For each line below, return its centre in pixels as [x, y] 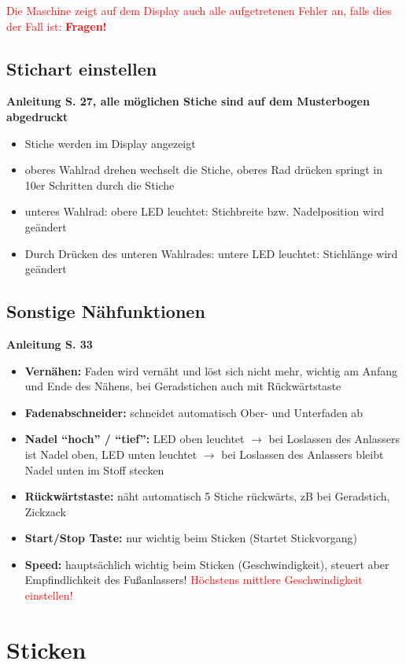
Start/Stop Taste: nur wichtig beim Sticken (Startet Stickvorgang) [191, 538]
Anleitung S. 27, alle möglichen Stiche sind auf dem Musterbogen [188, 101]
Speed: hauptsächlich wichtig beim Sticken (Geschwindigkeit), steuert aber [207, 564]
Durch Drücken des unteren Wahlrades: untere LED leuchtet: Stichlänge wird [211, 253]
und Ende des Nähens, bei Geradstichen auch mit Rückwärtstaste [183, 386]
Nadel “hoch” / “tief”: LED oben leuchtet [135, 439]
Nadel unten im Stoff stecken [94, 469]
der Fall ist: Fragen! [57, 26]
